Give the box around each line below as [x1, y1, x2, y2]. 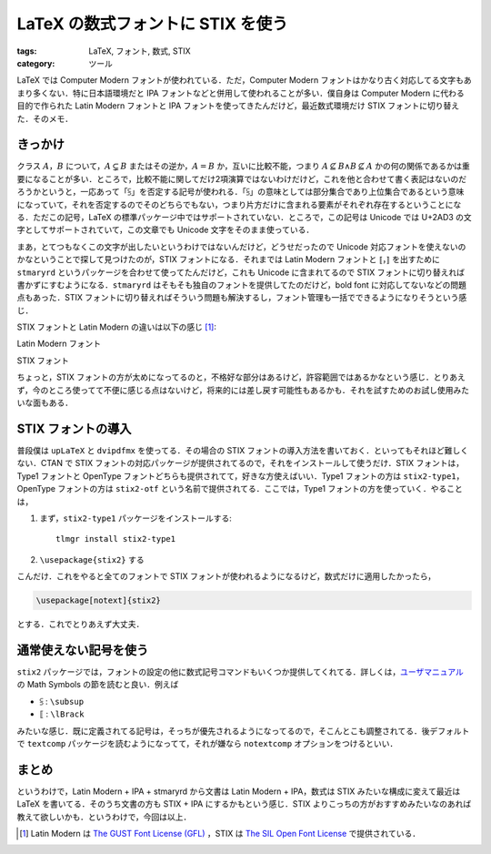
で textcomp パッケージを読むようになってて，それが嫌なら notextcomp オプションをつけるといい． [16, 737, 398, 748]
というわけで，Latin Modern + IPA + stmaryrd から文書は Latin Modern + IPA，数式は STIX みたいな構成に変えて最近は [16, 786, 461, 797]
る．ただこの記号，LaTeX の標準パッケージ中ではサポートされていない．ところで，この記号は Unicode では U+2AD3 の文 [16, 211, 472, 222]
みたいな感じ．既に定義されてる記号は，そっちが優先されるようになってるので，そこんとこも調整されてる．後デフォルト [16, 725, 470, 737]
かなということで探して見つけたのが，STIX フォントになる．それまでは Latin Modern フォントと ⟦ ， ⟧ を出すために [16, 254, 440, 265]
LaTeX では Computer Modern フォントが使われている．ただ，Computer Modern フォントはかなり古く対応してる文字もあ [16, 75, 472, 86]
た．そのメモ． [16, 113, 73, 124]
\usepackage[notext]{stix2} [35, 595, 161, 605]
